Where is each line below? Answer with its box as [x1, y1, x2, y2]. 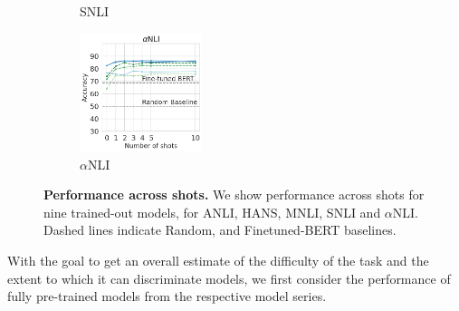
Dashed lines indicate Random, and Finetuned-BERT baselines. [43, 220, 397, 239]
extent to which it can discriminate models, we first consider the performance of [7, 268, 451, 287]
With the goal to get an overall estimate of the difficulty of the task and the [7, 250, 429, 269]
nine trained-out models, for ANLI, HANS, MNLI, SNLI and [43, 202, 381, 221]
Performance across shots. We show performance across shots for [43, 185, 425, 204]
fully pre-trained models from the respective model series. [7, 287, 327, 306]
